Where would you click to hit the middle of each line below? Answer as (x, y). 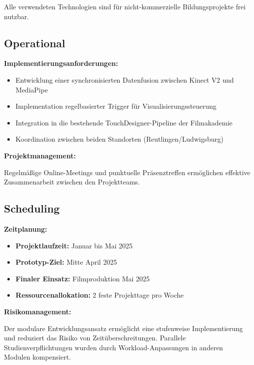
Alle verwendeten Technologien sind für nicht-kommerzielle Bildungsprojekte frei (125, 6)
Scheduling (32, 208)
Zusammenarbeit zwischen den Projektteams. (72, 182)
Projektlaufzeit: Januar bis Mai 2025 (74, 245)
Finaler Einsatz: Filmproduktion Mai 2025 (83, 278)
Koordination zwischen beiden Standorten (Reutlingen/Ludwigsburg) (119, 139)
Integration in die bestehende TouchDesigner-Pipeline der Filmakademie (124, 122)
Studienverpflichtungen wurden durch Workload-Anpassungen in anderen (114, 347)
